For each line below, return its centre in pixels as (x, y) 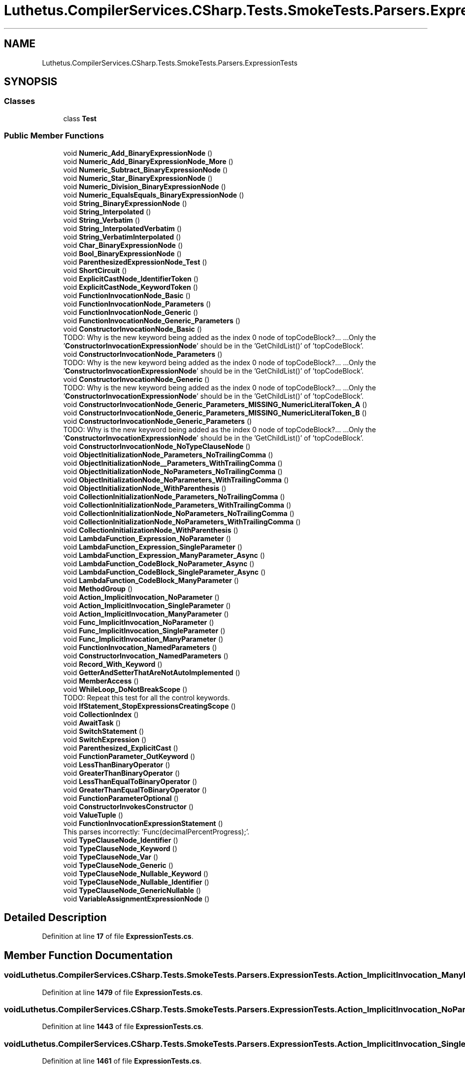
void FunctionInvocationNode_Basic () (127, 295)
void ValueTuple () (93, 815)
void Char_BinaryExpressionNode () (123, 245)
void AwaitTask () (92, 723)
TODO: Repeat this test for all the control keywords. (147, 697)
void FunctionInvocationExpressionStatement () (143, 823)
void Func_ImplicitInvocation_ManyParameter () (143, 639)
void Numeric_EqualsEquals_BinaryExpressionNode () (154, 195)
